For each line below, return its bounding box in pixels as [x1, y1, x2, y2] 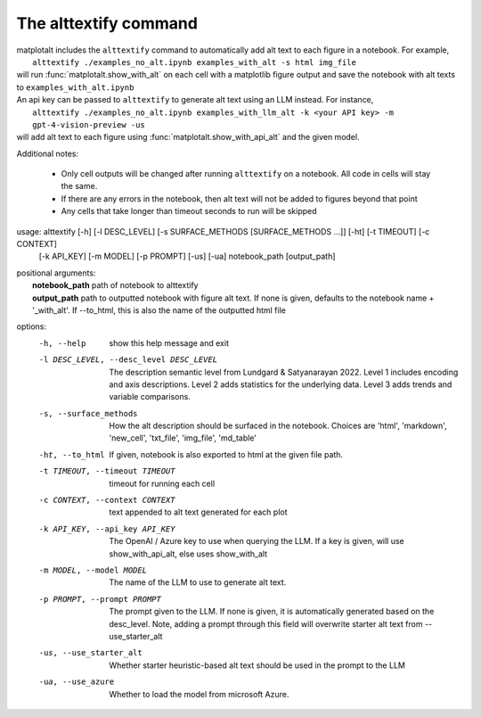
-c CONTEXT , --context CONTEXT [38, 495, 175, 506]
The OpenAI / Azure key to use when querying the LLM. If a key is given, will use [109, 536, 404, 547]
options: [16, 321, 47, 332]
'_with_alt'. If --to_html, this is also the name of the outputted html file [32, 304, 287, 316]
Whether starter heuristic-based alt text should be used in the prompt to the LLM [109, 660, 405, 671]
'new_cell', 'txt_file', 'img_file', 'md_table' [109, 433, 257, 443]
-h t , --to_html [38, 449, 106, 459]
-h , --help [38, 338, 86, 348]
